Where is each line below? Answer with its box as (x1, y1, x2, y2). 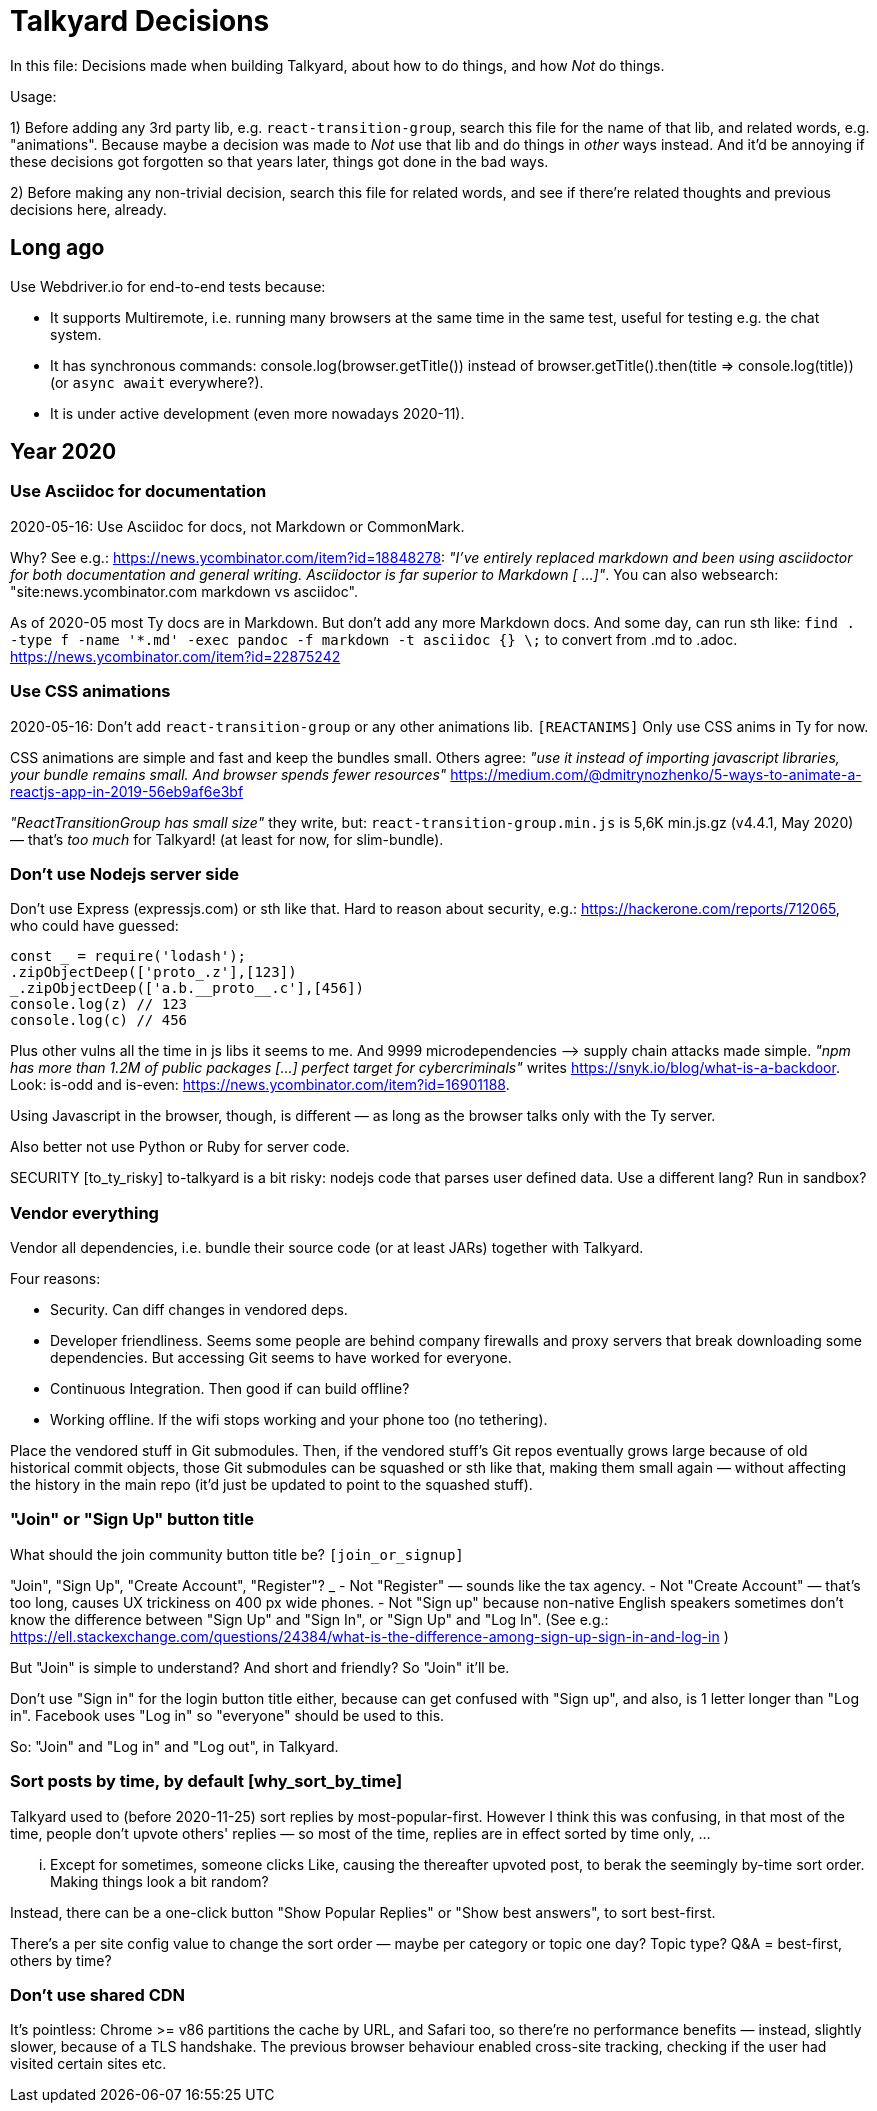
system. (50, 325, 102, 343)
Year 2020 (10, 439, 117, 465)
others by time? (10, 1951, 112, 1969)
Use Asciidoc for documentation (10, 481, 267, 502)
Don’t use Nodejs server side (10, 863, 239, 884)
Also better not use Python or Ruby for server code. (10, 1138, 350, 1156)
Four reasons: (10, 1270, 101, 1288)
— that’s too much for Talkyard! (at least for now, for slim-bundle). (10, 830, 444, 848)
